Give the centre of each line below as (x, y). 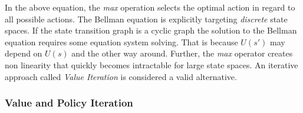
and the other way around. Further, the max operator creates (182, 53)
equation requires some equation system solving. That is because (121, 41)
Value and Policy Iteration (69, 103)
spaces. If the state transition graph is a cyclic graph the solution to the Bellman (151, 30)
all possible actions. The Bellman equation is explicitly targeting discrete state (146, 19)
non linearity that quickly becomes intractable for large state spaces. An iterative (151, 64)
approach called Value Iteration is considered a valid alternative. (121, 76)
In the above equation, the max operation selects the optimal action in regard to (150, 7)
